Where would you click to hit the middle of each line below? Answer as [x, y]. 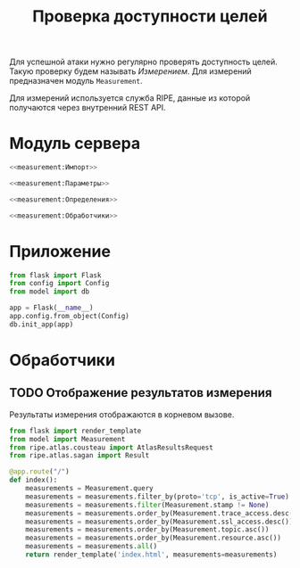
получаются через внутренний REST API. [88, 108]
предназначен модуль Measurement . [76, 81]
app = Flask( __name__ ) [51, 308]
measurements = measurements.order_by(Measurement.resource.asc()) [153, 538]
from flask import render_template [75, 431]
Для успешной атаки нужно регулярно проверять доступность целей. [144, 62]
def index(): [33, 480]
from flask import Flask [55, 275]
